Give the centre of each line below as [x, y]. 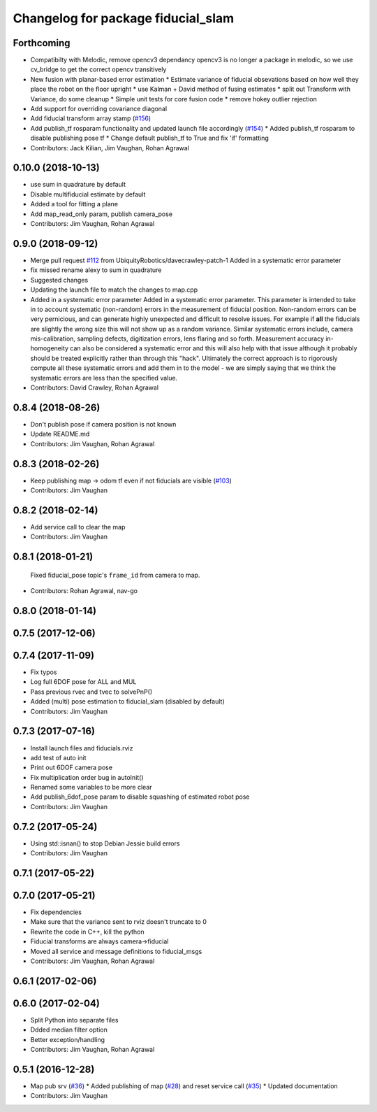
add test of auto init [58, 757]
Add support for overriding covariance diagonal [99, 109]
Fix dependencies [56, 912]
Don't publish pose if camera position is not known [103, 424]
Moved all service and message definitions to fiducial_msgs [116, 951]
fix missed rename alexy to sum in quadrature [96, 270]
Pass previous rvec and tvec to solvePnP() [91, 692]
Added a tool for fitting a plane [74, 204]
